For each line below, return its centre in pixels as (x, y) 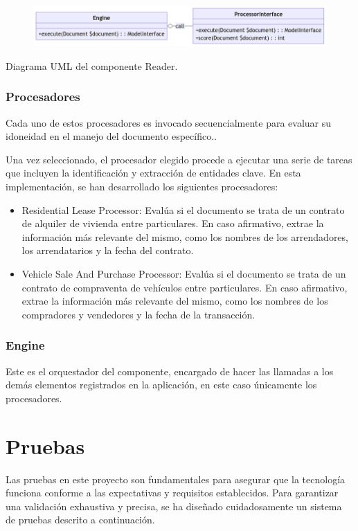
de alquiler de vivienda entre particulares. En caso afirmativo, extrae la (173, 223)
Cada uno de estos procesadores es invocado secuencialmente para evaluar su (169, 122)
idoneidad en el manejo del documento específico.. (111, 136)
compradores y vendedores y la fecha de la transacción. (138, 314)
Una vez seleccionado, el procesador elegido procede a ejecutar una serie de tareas (179, 159)
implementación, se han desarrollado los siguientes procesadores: (142, 187)
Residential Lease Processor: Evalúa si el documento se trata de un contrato (183, 209)
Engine (25, 345)
